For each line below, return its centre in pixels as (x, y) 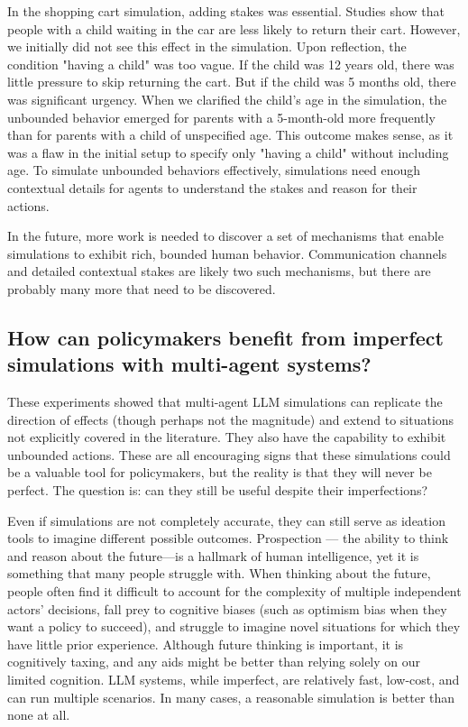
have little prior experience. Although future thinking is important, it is (206, 644)
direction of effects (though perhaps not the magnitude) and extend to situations (231, 419)
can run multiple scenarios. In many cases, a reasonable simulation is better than (231, 697)
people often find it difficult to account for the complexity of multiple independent (234, 591)
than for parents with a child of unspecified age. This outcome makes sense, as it (230, 135)
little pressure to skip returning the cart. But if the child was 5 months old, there (232, 82)
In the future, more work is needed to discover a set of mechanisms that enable (225, 236)
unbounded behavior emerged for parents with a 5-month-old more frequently (221, 117)
